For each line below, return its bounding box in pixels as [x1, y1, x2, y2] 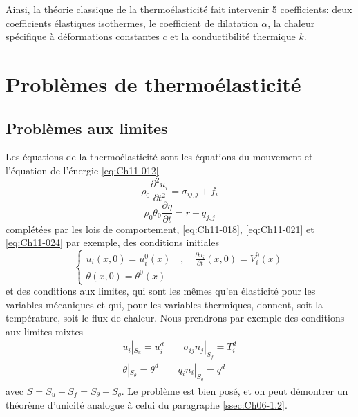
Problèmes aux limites [6, 117, 168, 138]
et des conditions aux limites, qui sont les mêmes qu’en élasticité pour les [6, 284, 316, 298]
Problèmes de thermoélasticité [6, 69, 301, 98]
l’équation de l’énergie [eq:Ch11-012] [6, 163, 159, 177]
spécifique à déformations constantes [6, 29, 160, 44]
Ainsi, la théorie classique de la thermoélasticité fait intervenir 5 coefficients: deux [6, 2, 352, 16]
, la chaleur [267, 15, 315, 30]
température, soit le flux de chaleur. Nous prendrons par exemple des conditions [6, 311, 345, 325]
